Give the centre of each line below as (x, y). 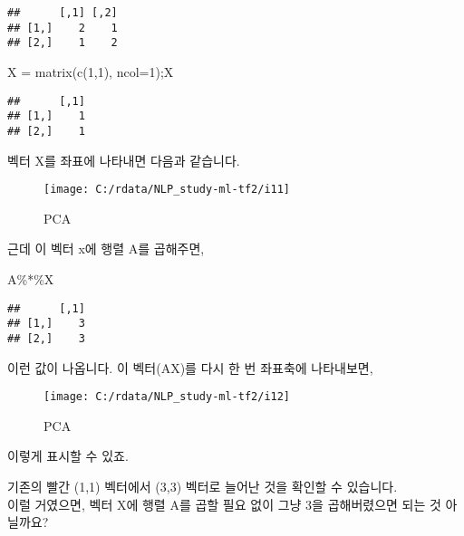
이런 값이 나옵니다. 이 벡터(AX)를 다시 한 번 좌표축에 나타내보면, (190, 367)
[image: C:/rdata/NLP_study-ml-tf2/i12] (167, 397)
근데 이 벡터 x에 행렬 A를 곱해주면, (106, 249)
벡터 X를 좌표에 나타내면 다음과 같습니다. (124, 160)
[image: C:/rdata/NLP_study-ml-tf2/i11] (167, 190)
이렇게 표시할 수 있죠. (68, 456)
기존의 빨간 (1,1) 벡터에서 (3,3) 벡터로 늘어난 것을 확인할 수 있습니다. (203, 486)
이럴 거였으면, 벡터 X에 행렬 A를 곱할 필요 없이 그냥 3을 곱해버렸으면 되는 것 (224, 504)
